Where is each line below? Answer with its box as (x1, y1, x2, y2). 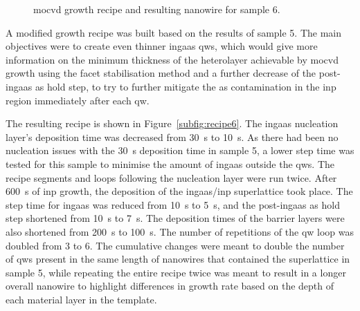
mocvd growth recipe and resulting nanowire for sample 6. (33, 2, 280, 16)
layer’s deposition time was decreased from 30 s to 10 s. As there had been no (6, 129, 339, 144)
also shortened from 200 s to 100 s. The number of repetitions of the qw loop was (6, 224, 354, 238)
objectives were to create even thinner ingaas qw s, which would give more (6, 39, 318, 53)
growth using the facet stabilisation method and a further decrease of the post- (6, 66, 341, 80)
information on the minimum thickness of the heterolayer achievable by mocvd (6, 52, 339, 66)
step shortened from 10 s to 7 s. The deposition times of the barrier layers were (6, 211, 345, 225)
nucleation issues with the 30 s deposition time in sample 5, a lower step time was (6, 143, 354, 158)
